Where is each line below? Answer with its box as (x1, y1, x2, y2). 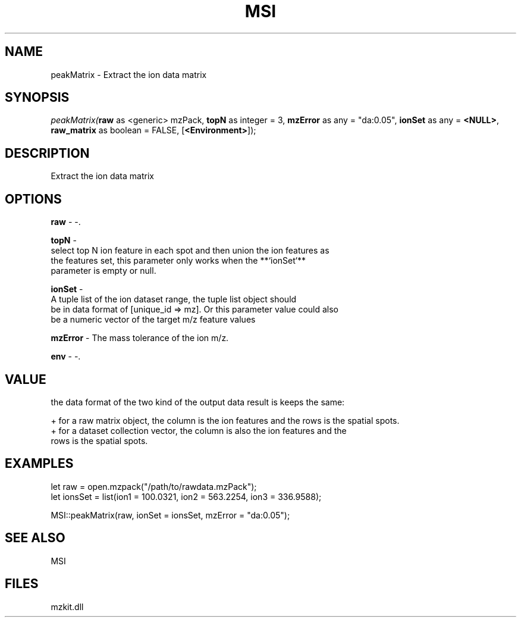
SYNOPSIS (5, 90, 70, 105)
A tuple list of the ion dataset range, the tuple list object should (51, 294, 297, 305)
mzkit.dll (51, 601, 84, 612)
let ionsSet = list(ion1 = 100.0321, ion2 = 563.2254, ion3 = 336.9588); (51, 491, 322, 502)
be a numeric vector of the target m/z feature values (51, 314, 256, 325)
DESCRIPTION (5, 145, 90, 161)
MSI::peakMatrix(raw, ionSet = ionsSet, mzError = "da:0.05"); (51, 510, 290, 520)
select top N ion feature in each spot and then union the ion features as (51, 245, 329, 256)
